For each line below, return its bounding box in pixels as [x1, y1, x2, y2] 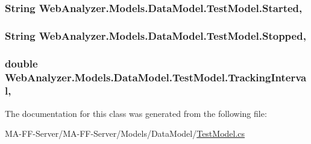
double [5, 55, 38, 70]
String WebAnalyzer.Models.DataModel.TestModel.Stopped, [5, 28, 306, 43]
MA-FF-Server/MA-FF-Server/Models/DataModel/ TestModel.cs [5, 127, 245, 140]
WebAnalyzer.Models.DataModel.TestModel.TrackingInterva [5, 69, 307, 84]
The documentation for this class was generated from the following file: [5, 107, 267, 119]
